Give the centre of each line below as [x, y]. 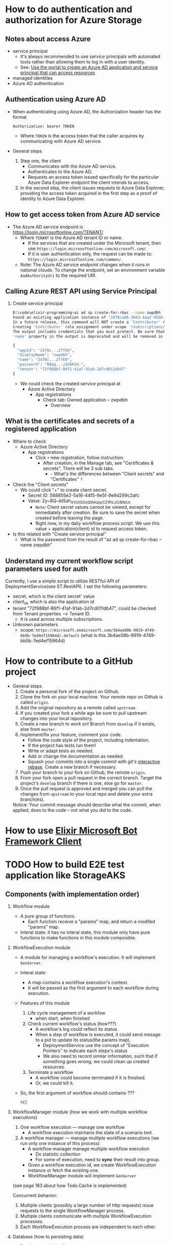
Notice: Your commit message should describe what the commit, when [87, 805]
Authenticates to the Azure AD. [60, 172]
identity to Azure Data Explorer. [53, 199]
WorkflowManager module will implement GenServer [82, 1176]
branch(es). [32, 799]
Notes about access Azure [48, 39]
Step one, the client [41, 160]
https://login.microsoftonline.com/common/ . [75, 259]
